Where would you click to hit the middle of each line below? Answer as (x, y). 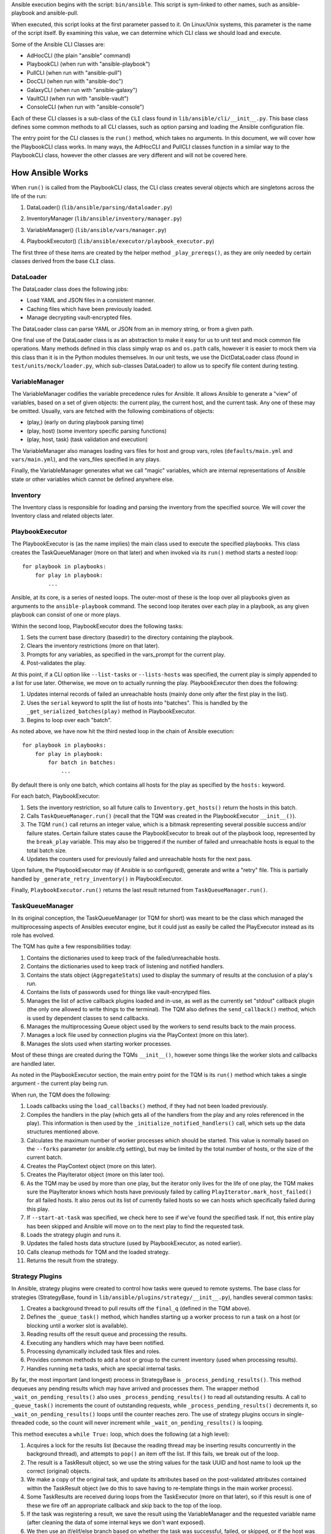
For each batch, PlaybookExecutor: (56, 796)
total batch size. (47, 850)
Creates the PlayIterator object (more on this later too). (96, 1174)
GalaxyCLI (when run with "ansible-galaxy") (82, 90)
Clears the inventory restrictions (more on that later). (93, 646)
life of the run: (29, 196)
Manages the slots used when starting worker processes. (99, 1044)
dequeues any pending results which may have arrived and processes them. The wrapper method (135, 1388)
